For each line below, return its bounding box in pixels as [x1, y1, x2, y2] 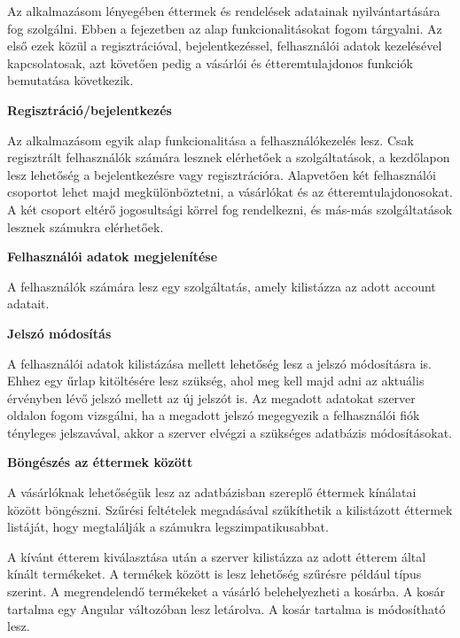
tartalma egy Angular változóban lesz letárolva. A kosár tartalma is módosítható [7, 599, 446, 618]
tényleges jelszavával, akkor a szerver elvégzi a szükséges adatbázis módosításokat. [7, 423, 452, 441]
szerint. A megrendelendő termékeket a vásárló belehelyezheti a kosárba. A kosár [7, 582, 445, 601]
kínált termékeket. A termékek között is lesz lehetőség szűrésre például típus [7, 564, 422, 583]
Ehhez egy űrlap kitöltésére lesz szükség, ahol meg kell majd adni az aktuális [7, 371, 425, 390]
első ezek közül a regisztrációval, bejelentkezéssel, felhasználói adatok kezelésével [7, 36, 442, 55]
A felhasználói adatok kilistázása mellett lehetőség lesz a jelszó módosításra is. [7, 354, 432, 372]
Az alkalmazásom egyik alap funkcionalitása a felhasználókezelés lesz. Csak [7, 130, 414, 149]
